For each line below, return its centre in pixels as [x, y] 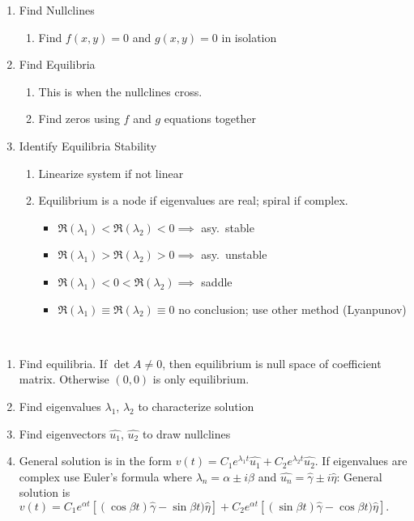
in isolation [249, 37]
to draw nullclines [186, 433]
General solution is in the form [95, 461]
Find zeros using [79, 119]
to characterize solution [196, 406]
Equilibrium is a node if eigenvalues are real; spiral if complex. [193, 200]
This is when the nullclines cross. [120, 91]
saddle [217, 281]
